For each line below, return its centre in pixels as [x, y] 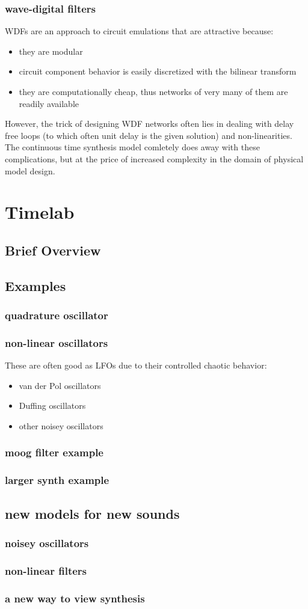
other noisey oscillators [61, 425]
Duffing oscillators [52, 405]
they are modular [51, 51]
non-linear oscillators [57, 342]
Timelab [40, 212]
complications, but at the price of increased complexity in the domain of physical [154, 158]
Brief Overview [53, 250]
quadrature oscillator [57, 315]
